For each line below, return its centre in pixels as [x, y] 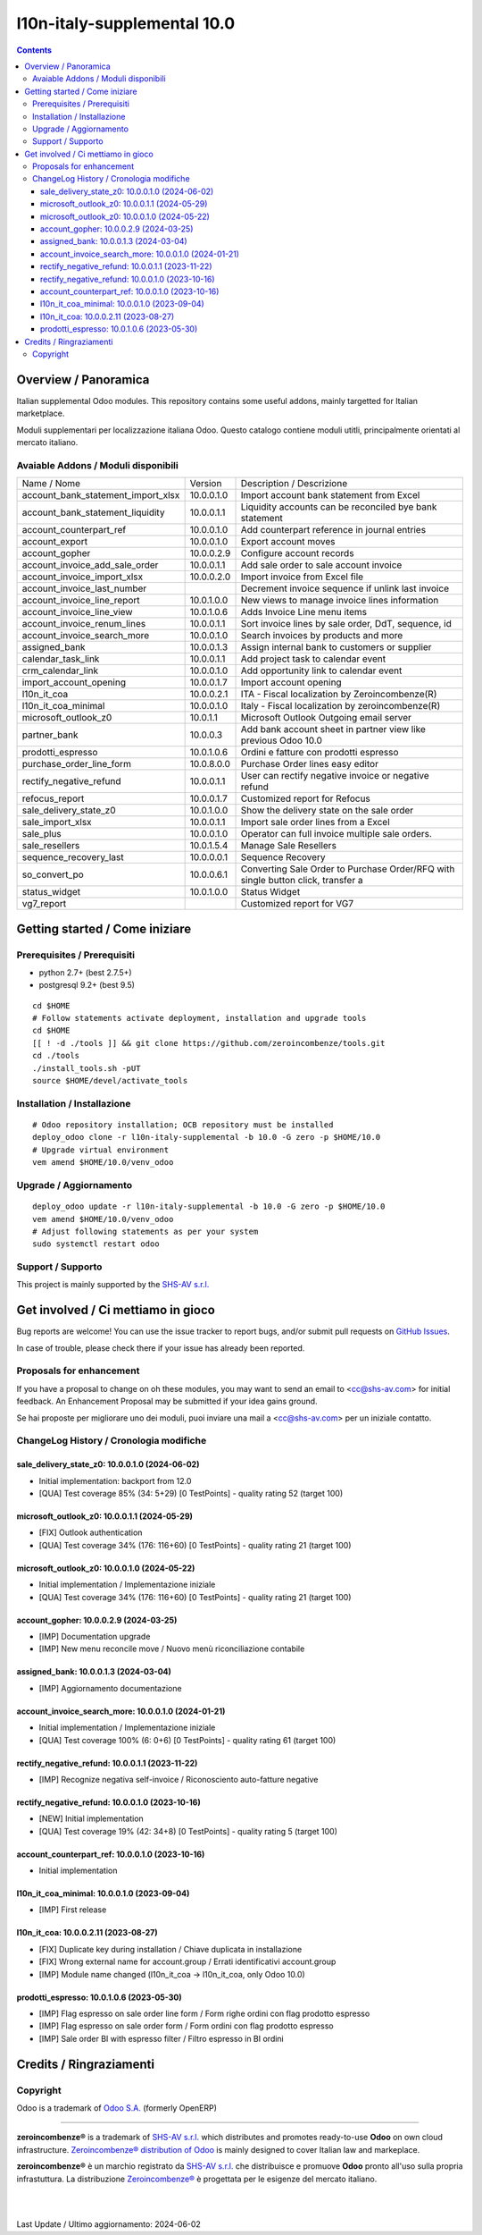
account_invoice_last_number [84, 588]
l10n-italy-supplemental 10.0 [126, 23]
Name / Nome [51, 484]
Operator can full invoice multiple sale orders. [337, 834]
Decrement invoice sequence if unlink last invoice [345, 588]
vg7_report [44, 904]
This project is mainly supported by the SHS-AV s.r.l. [113, 1285]
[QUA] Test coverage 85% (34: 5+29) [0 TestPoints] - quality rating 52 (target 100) [191, 1493]
